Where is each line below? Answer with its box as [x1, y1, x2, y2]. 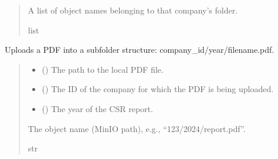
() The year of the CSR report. [42, 102, 153, 114]
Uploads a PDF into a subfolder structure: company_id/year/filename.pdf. [5, 43, 274, 56]
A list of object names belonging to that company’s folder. [28, 4, 238, 16]
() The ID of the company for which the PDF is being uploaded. [42, 83, 274, 95]
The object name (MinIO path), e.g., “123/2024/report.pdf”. [28, 122, 246, 134]
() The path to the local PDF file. [42, 63, 164, 75]
